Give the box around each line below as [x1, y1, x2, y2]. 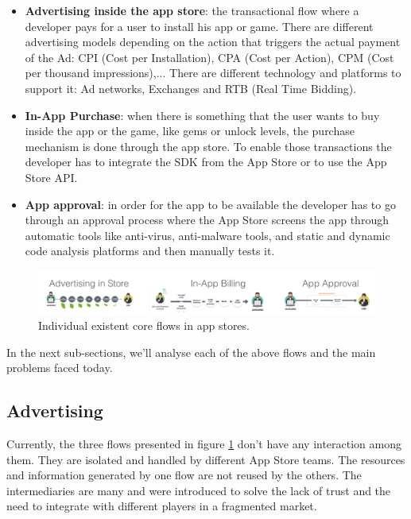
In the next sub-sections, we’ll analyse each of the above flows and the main [6, 343, 376, 360]
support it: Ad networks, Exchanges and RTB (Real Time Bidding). [25, 79, 357, 96]
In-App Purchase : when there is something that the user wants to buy [25, 107, 380, 123]
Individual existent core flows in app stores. [38, 316, 250, 333]
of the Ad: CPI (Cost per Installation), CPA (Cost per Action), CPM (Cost [25, 48, 394, 65]
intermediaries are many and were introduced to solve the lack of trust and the [6, 482, 391, 498]
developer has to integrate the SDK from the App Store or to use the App [25, 153, 387, 170]
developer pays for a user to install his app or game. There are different [25, 17, 374, 34]
